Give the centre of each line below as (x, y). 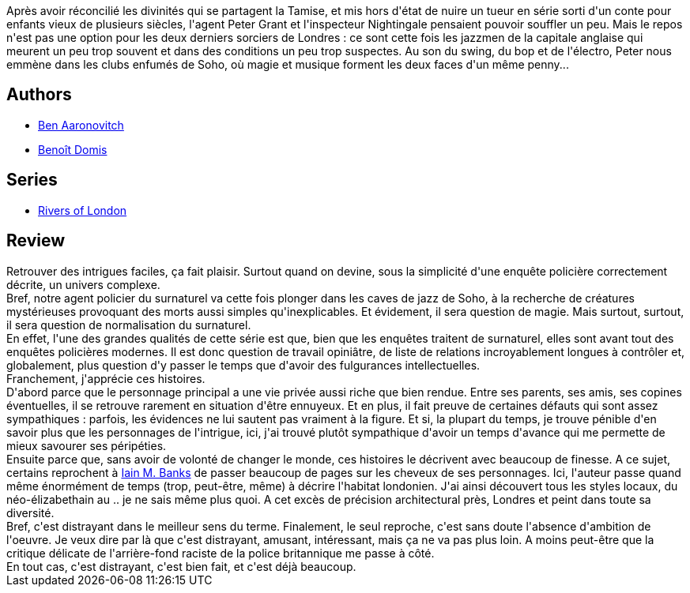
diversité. (30, 512)
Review (36, 241)
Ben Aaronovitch (81, 125)
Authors (39, 95)
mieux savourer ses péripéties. (87, 445)
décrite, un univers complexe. (83, 284)
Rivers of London (83, 210)
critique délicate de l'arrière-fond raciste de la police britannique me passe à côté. (221, 553)
